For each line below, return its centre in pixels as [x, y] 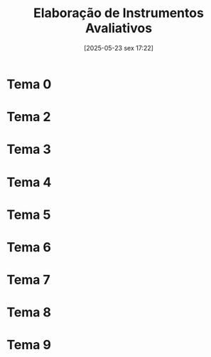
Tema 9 [29, 345]
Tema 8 [29, 312]
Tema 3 [29, 149]
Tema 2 [29, 117]
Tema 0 [29, 84]
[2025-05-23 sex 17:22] [119, 48]
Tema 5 [29, 214]
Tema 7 [28, 280]
